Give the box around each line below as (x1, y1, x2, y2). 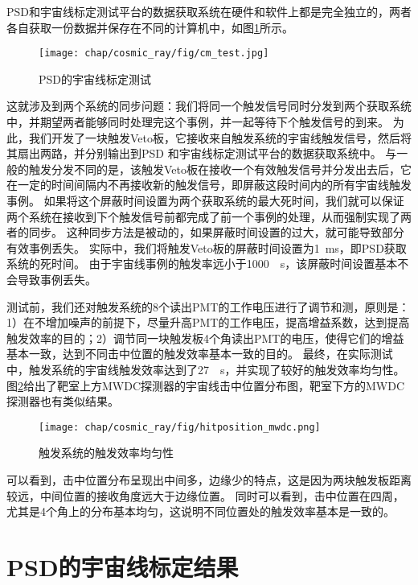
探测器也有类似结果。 (6, 393, 119, 410)
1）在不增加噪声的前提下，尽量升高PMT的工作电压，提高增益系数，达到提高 (6, 314, 410, 331)
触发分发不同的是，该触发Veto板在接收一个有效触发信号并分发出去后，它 (28, 160, 412, 177)
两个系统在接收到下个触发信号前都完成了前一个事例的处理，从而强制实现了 (6, 208, 400, 225)
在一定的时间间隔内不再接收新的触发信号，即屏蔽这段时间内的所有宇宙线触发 (6, 176, 412, 193)
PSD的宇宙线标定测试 (39, 70, 152, 87)
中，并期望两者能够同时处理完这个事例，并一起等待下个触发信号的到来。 (6, 113, 389, 130)
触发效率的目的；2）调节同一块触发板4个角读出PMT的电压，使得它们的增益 (6, 329, 404, 346)
